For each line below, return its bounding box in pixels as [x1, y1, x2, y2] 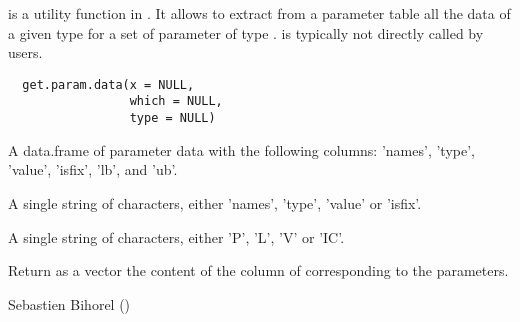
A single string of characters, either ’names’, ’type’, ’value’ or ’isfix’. [8, 192, 422, 213]
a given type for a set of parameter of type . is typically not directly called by [8, 22, 484, 43]
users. [8, 42, 43, 63]
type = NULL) [129, 111, 216, 126]
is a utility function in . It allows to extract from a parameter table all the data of [8, 3, 511, 23]
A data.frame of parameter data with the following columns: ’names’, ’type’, [8, 139, 475, 160]
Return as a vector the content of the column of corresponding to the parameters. [8, 260, 509, 281]
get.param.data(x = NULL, [22, 77, 195, 92]
